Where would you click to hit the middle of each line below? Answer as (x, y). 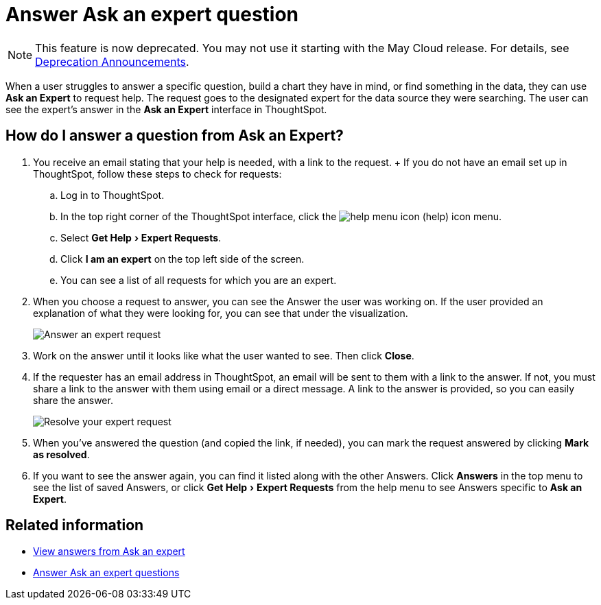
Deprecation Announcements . (112, 61)
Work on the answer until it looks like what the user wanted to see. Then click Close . (224, 355)
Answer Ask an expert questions (106, 573)
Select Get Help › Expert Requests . (141, 237)
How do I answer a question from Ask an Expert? (175, 136)
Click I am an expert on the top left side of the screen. (182, 259)
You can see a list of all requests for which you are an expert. (199, 280)
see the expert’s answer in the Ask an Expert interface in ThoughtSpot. (166, 109)
